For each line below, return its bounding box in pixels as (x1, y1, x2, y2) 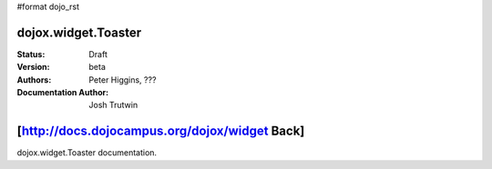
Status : (16, 48, 46, 59)
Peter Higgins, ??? (88, 74, 157, 85)
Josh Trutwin (88, 100, 138, 111)
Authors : (16, 74, 52, 85)
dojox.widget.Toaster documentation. (16, 147, 158, 158)
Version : (16, 62, 50, 73)
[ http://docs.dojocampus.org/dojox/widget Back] (16, 124, 305, 139)
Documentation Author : (16, 87, 109, 98)
